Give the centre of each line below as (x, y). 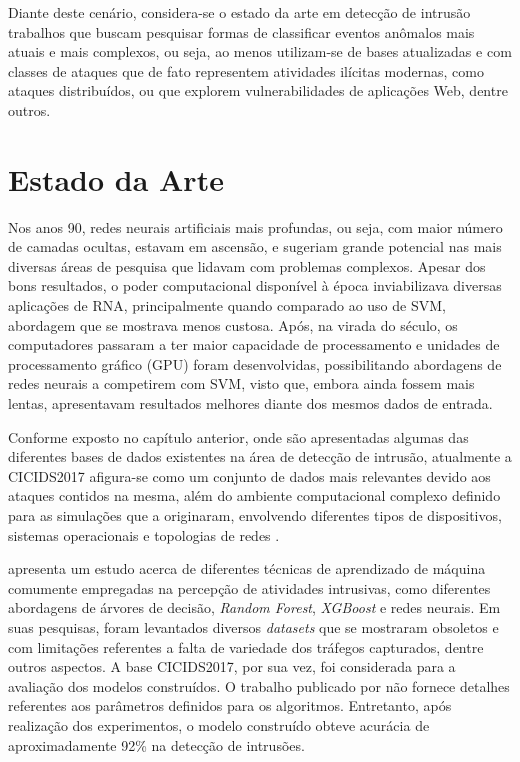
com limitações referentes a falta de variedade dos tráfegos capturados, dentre (246, 646)
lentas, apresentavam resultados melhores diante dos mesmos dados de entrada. (250, 403)
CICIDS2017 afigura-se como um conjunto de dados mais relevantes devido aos (249, 475)
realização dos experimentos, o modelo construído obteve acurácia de (219, 724)
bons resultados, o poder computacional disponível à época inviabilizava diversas (255, 285)
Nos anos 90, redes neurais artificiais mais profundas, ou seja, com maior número (255, 226)
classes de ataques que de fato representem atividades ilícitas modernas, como (246, 70)
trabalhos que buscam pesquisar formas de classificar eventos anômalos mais (241, 31)
